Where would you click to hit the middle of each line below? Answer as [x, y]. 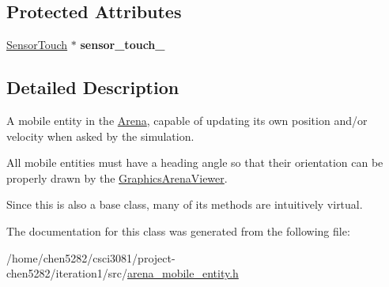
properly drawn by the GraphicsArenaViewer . [117, 177]
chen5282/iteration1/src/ [67, 273]
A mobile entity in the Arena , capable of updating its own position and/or [187, 120]
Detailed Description [93, 87]
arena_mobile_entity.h [183, 273]
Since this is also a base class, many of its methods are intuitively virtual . [185, 204]
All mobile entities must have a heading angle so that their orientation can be [195, 162]
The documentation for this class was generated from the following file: [178, 230]
